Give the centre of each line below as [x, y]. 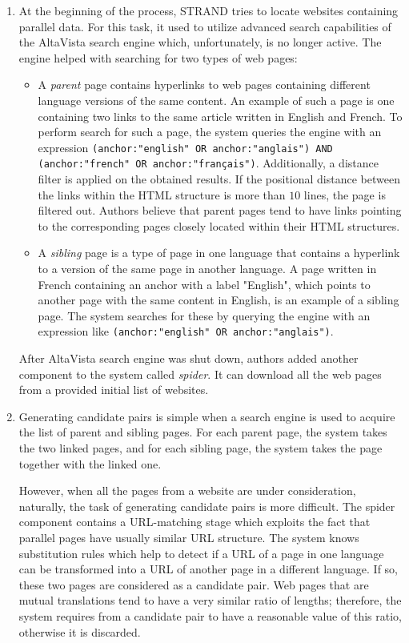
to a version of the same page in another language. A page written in [207, 269]
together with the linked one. [90, 463]
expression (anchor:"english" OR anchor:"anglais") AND [185, 147]
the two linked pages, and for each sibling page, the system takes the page [200, 448]
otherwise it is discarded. [80, 631]
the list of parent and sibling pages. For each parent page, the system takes [203, 432]
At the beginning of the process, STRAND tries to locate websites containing [209, 10]
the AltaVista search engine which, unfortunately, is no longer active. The [200, 42]
